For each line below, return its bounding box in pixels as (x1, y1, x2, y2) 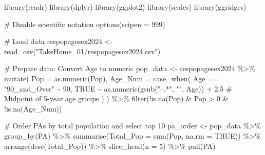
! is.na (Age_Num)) (4, 103, 62, 114)
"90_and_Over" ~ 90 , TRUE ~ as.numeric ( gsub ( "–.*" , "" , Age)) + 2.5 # (4, 83, 232, 94)
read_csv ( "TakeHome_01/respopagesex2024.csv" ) (4, 46, 161, 56)
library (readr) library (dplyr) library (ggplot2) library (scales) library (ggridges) (4, 2, 247, 12)
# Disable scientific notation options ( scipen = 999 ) (4, 18, 165, 29)
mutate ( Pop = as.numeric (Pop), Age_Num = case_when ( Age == (4, 73, 219, 83)
